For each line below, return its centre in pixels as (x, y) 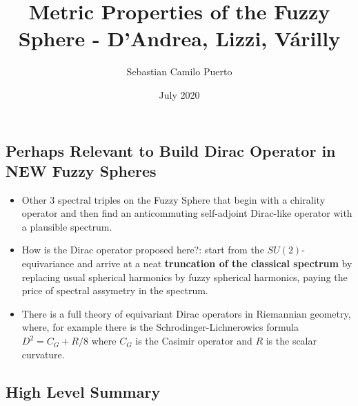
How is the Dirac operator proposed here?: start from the (143, 250)
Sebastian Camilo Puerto (179, 71)
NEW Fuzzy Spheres (81, 170)
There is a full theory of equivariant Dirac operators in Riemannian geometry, (186, 313)
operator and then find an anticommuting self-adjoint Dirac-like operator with (187, 213)
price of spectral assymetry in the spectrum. (115, 290)
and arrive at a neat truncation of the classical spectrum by (215, 263)
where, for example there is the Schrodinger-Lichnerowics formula (160, 327)
